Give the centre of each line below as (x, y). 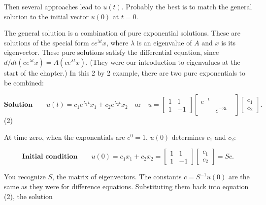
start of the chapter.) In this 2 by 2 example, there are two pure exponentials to (125, 72)
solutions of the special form (47, 42)
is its (229, 42)
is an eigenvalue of (164, 42)
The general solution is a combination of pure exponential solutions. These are (122, 33)
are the (239, 177)
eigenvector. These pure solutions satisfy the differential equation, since (112, 52)
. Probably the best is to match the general (187, 6)
